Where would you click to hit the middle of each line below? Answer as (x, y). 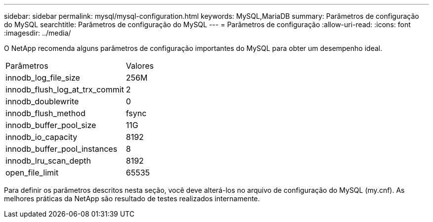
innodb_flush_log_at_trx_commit (65, 89)
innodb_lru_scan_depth (48, 161)
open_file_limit (32, 173)
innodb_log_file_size (43, 78)
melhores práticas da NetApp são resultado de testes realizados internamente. (132, 199)
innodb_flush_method (45, 113)
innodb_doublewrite (42, 101)
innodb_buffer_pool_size (51, 125)
